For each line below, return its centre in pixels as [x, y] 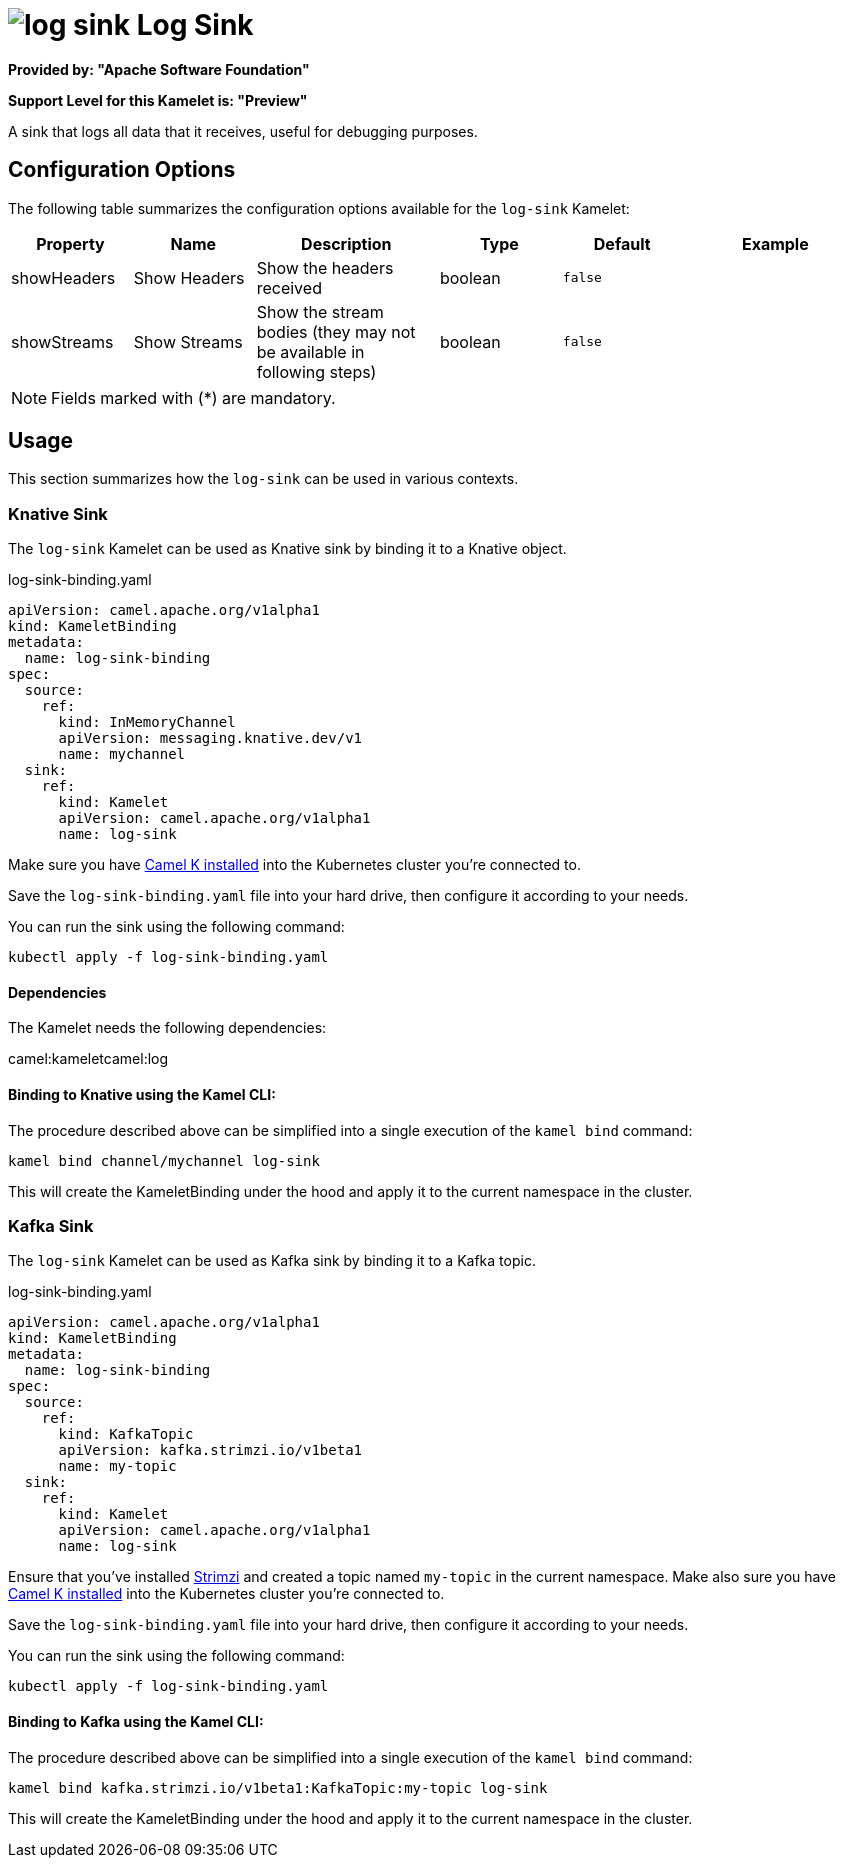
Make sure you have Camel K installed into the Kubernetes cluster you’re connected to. [294, 865]
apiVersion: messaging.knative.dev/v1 [210, 738]
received [289, 287]
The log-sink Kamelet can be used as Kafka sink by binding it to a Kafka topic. [272, 1261]
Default [622, 243]
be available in [310, 351]
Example [775, 243]
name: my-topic [117, 1466]
